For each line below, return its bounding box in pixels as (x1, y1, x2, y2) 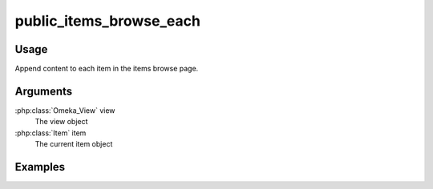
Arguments (14, 84, 73, 98)
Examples (14, 160, 66, 174)
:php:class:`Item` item (14, 128, 87, 138)
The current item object (34, 139, 113, 149)
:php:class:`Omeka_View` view (14, 105, 115, 115)
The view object (34, 117, 88, 127)
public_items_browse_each (14, 12, 200, 30)
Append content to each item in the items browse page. (14, 64, 199, 74)
